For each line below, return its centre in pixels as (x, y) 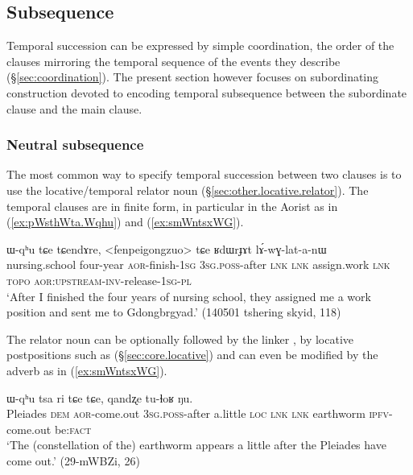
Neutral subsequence (75, 145)
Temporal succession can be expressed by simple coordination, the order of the (200, 45)
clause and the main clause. (74, 108)
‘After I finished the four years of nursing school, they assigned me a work (189, 296)
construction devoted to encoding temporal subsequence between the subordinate (207, 92)
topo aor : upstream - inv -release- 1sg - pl (99, 280)
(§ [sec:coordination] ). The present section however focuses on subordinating (193, 77)
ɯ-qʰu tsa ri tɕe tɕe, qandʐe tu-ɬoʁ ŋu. (100, 397)
